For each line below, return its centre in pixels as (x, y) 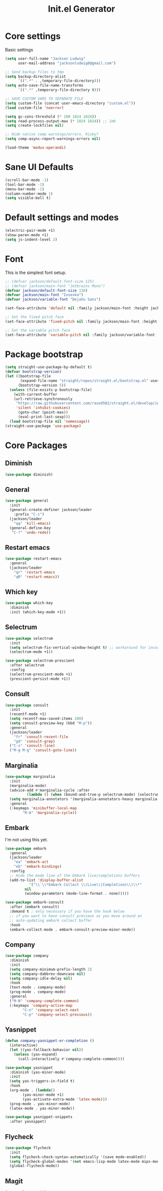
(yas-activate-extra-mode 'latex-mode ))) (65, 1099)
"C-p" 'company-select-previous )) (57, 1014)
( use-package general (27, 501)
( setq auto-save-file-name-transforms (44, 85)
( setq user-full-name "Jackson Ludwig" (45, 59)
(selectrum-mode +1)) (31, 652)
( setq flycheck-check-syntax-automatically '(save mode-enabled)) (78, 1157)
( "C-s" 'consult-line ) (32, 746)
